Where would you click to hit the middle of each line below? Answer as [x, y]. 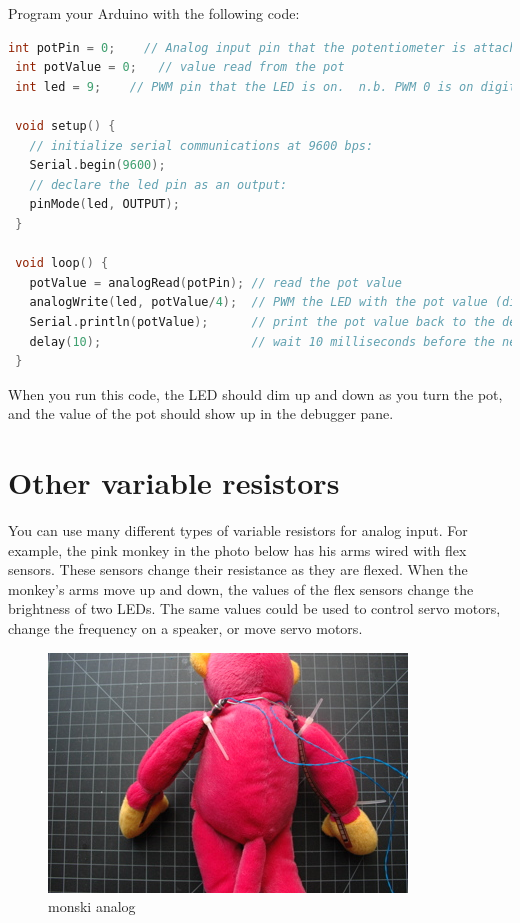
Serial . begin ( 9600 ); [97, 165]
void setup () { [65, 125]
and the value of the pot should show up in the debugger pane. [201, 413]
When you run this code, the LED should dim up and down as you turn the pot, [255, 393]
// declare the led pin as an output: [158, 184]
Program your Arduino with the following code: [154, 13]
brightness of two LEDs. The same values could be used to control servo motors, [254, 608]
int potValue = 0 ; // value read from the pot [180, 67]
